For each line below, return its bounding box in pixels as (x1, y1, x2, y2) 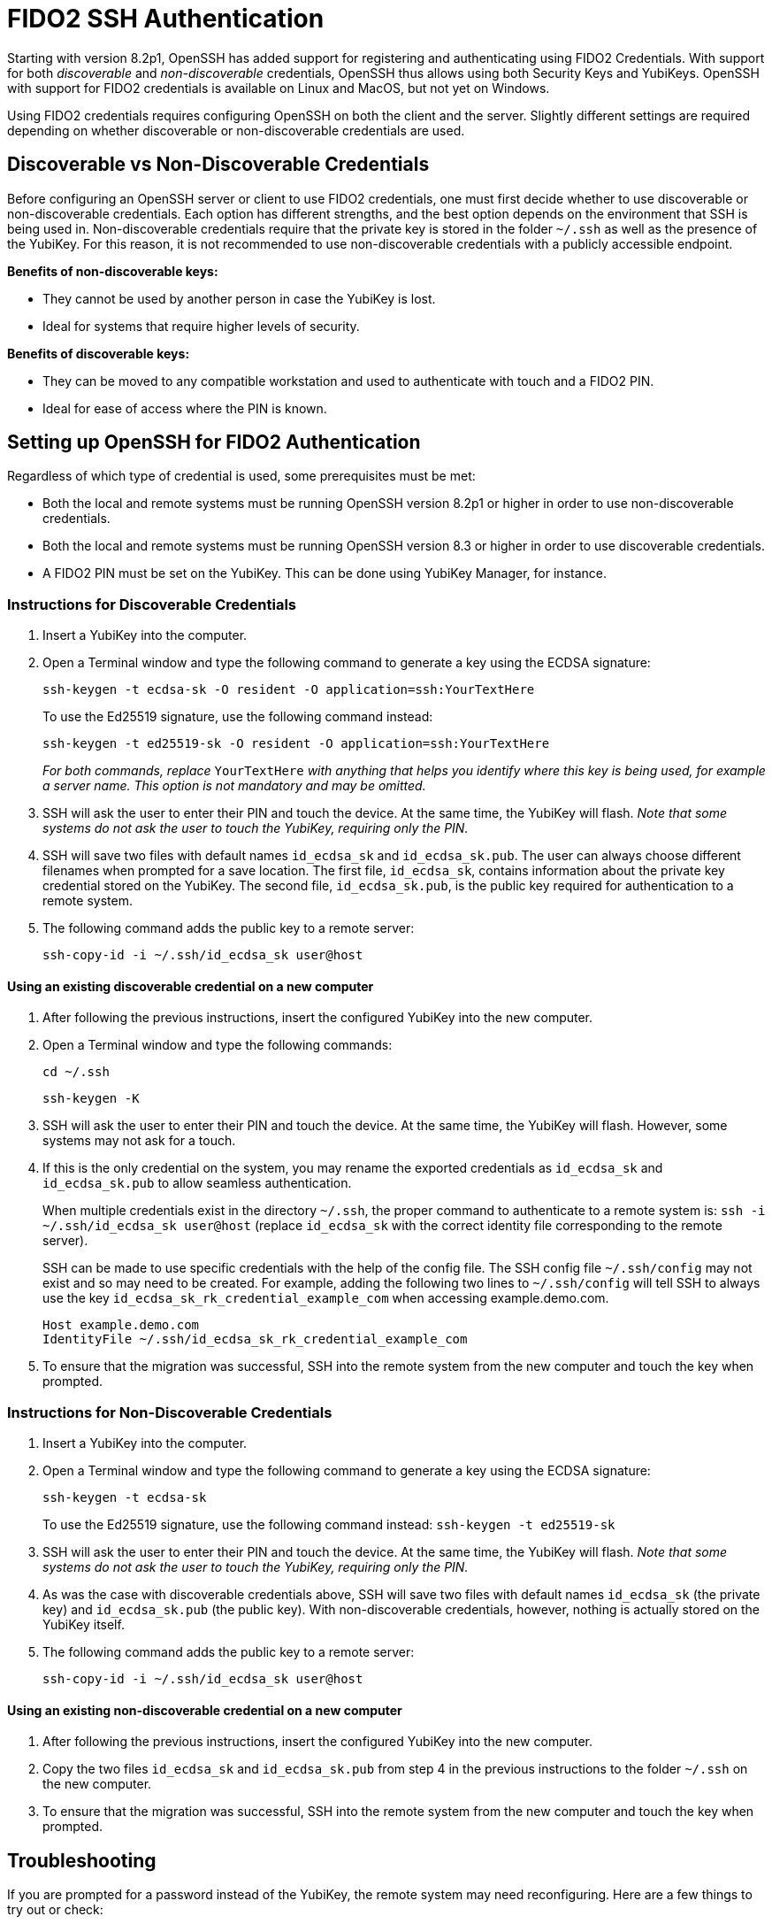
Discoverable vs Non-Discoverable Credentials (7, 153, 430, 176)
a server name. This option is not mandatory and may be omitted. (42, 778, 426, 794)
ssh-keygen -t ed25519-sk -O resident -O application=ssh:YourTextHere (42, 736, 550, 751)
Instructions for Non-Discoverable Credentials (7, 1403, 332, 1421)
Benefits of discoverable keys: (7, 345, 190, 361)
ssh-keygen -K (42, 1091, 140, 1106)
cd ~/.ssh (42, 1065, 110, 1080)
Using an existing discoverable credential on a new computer (7, 978, 374, 994)
